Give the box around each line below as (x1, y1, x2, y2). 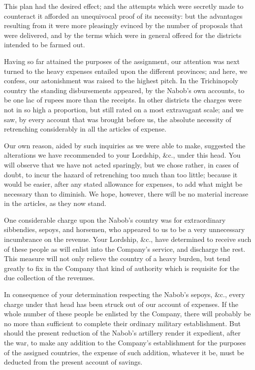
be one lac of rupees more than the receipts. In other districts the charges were (4, 95, 242, 105)
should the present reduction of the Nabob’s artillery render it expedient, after (4, 328, 241, 338)
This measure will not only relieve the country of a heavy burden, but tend (4, 253, 230, 264)
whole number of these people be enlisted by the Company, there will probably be (4, 308, 251, 319)
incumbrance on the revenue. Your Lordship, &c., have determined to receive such (4, 234, 252, 244)
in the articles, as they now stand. (4, 198, 106, 208)
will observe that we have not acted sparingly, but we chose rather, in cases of (4, 159, 239, 169)
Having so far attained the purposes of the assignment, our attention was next (4, 56, 240, 66)
